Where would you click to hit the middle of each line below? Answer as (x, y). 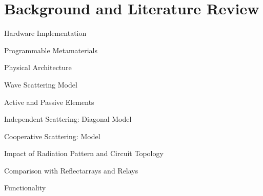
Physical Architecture (38, 67)
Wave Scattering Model (41, 84)
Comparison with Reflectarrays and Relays (71, 170)
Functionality (25, 188)
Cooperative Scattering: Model (52, 136)
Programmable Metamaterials (51, 50)
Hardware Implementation (45, 33)
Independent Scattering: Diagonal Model (68, 119)
